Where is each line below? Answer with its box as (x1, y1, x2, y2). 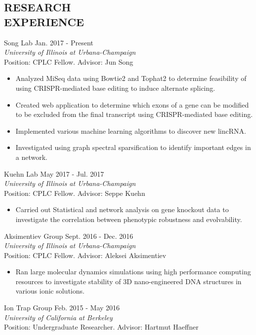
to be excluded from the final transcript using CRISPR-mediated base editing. (15, 109, 253, 119)
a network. (15, 151, 48, 162)
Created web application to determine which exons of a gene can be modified (15, 99, 249, 110)
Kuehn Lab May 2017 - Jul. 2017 (4, 168, 104, 179)
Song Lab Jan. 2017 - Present (4, 37, 93, 47)
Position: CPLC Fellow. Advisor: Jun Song (4, 56, 133, 67)
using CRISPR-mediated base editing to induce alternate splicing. (15, 82, 215, 93)
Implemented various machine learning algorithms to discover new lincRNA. (15, 125, 246, 136)
